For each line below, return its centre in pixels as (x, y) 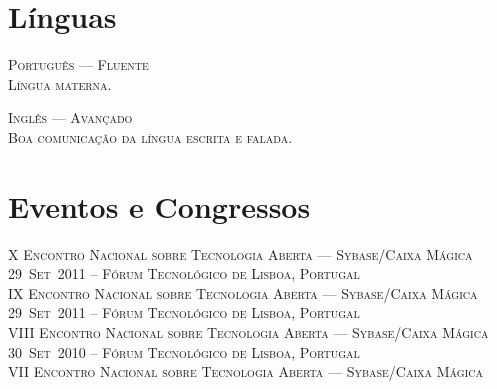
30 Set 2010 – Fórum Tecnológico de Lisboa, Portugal (184, 351)
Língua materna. (60, 83)
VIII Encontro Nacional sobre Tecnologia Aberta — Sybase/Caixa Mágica (248, 332)
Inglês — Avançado (70, 117)
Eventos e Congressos (159, 205)
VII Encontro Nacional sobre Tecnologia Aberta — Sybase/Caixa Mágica (245, 371)
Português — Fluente (78, 64)
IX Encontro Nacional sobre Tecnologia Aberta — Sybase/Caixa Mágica (243, 292)
